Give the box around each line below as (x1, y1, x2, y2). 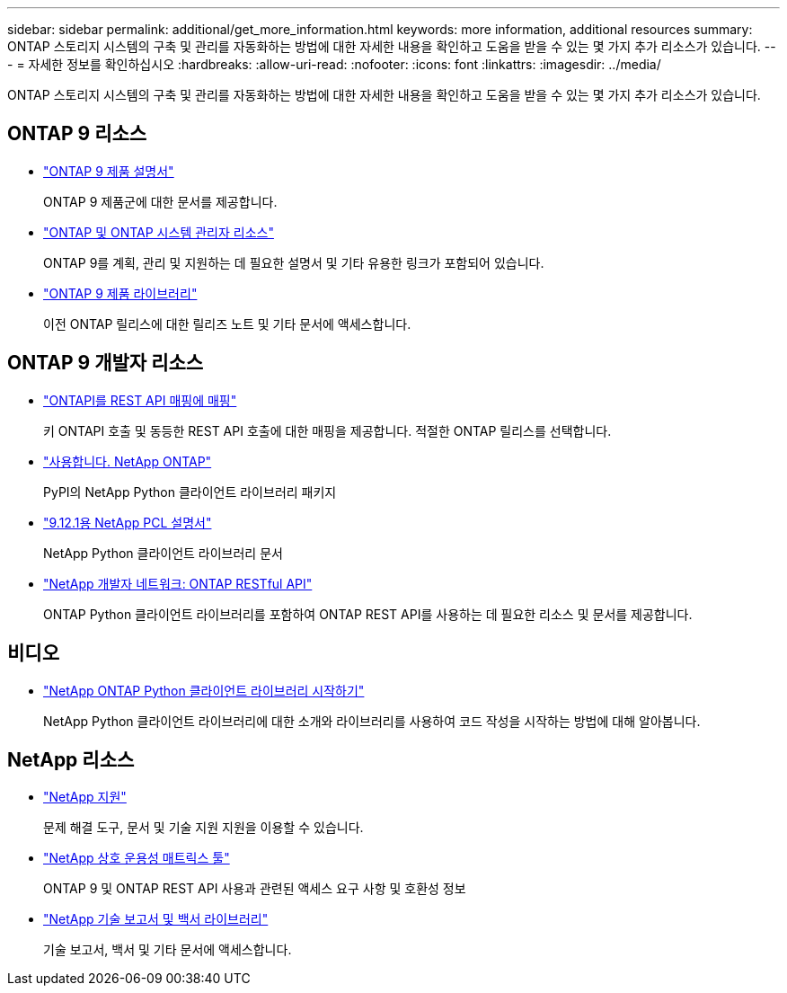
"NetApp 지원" (43, 789, 127, 805)
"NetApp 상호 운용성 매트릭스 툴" (43, 850, 230, 866)
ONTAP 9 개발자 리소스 (7, 351, 204, 375)
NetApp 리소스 (7, 748, 135, 771)
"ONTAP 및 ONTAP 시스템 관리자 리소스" (43, 224, 274, 240)
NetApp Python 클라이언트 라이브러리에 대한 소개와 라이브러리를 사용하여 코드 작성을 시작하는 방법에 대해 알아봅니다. (43, 713, 701, 729)
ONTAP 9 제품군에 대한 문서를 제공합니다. (43, 193, 278, 209)
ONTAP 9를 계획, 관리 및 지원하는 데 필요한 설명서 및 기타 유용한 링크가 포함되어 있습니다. (43, 254, 544, 270)
